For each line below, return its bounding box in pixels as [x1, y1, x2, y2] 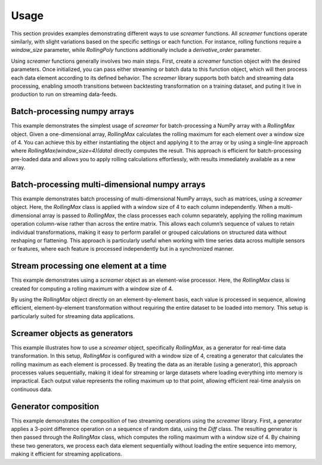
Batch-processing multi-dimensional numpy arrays [11, 179, 206, 189]
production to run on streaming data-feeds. [11, 91, 117, 98]
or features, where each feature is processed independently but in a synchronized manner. [11, 245, 235, 252]
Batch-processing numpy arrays [11, 106, 134, 116]
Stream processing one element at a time [11, 261, 167, 271]
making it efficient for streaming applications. [11, 451, 122, 458]
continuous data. [11, 386, 53, 393]
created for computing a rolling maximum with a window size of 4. [11, 285, 174, 292]
